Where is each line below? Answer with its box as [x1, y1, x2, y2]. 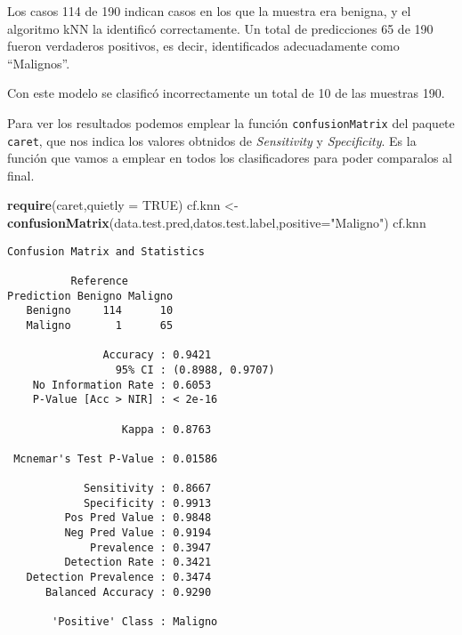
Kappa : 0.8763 [121, 422, 212, 436]
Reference [70, 274, 129, 287]
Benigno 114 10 [26, 304, 174, 317]
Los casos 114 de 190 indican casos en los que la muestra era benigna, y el [7, 2, 411, 20]
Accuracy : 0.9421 [102, 349, 212, 362]
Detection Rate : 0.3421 [64, 556, 212, 569]
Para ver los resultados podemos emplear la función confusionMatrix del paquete [7, 113, 455, 132]
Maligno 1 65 [26, 318, 174, 332]
